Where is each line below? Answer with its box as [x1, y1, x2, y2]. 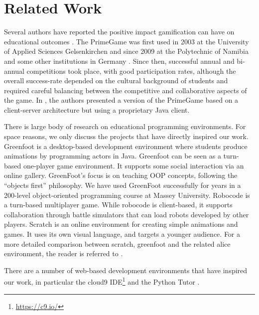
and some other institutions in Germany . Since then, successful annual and [4, 55, 235, 66]
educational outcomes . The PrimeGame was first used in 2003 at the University [4, 36, 249, 46]
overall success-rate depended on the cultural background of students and [4, 75, 228, 86]
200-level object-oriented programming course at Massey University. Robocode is [4, 189, 250, 200]
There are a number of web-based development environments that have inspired [4, 265, 248, 275]
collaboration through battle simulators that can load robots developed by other [4, 209, 249, 219]
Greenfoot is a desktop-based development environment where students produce [4, 141, 248, 151]
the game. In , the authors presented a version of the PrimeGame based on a [4, 95, 239, 105]
